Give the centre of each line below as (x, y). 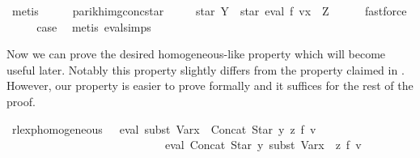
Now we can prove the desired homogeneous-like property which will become (196, 54)
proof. (21, 101)
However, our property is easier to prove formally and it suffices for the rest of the (210, 85)
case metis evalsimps (94, 26)
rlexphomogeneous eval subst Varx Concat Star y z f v (164, 128)
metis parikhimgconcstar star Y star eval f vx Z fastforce (209, 11)
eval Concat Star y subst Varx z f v (263, 145)
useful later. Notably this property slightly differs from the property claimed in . (206, 69)
